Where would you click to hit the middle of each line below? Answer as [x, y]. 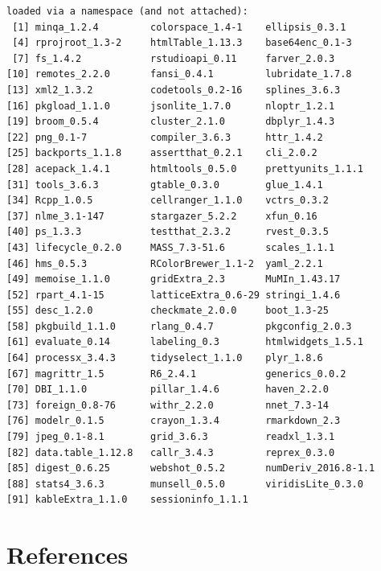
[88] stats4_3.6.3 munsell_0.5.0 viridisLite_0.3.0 [185, 484]
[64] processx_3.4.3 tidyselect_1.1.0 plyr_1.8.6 [165, 358]
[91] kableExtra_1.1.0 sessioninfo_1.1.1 [127, 500]
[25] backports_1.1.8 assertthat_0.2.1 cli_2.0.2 [162, 153]
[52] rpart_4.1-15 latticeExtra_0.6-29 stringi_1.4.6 [174, 295]
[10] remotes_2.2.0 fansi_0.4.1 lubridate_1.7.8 [179, 74]
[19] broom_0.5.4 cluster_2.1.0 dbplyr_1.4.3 [171, 122]
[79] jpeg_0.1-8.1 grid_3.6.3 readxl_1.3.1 [171, 437]
